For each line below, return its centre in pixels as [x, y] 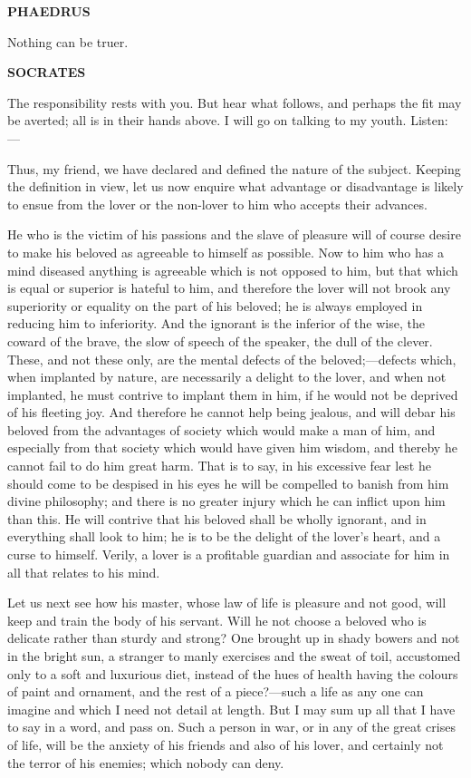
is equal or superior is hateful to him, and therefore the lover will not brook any [229, 288]
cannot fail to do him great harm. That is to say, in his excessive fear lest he [219, 466]
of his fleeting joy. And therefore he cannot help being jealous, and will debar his [231, 412]
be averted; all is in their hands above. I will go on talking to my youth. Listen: [228, 120]
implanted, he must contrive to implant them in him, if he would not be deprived [233, 394]
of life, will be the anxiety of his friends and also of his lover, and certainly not [226, 744]
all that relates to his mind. [84, 572]
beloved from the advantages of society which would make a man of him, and [221, 429]
